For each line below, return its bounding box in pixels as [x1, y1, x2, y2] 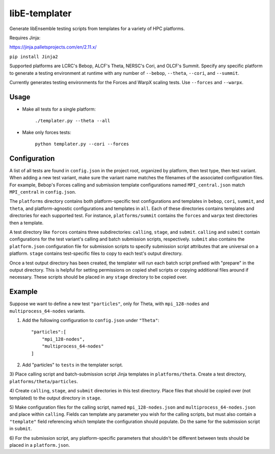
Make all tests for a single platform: [22, 106, 96, 112]
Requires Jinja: [9, 35, 41, 41]
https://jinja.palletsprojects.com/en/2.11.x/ [9, 44, 97, 50]
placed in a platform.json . [9, 442, 70, 448]
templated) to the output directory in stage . [9, 395, 102, 401]
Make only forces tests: [22, 129, 71, 135]
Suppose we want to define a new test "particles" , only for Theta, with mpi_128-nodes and [9, 301, 209, 307]
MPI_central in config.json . [9, 189, 76, 195]
